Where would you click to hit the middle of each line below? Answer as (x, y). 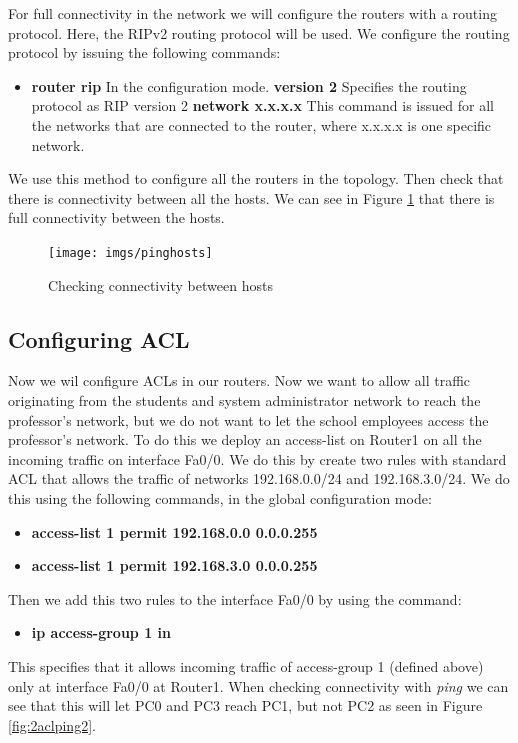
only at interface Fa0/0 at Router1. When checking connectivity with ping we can (258, 685)
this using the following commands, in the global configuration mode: (220, 497)
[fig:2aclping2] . (52, 724)
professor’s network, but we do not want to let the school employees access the (248, 419)
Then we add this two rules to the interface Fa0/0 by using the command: (235, 598)
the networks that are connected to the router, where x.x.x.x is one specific (261, 124)
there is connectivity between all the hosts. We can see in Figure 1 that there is (251, 197)
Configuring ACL (99, 338)
